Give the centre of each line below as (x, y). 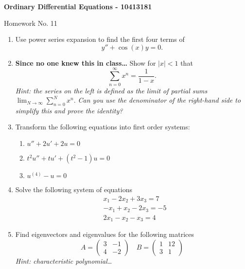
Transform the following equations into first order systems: (103, 127)
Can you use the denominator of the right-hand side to (159, 100)
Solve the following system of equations (74, 189)
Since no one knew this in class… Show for (86, 63)
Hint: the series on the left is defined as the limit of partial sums (111, 90)
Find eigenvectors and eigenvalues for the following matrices (105, 234)
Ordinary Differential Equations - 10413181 (78, 6)
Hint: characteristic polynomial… (64, 260)
